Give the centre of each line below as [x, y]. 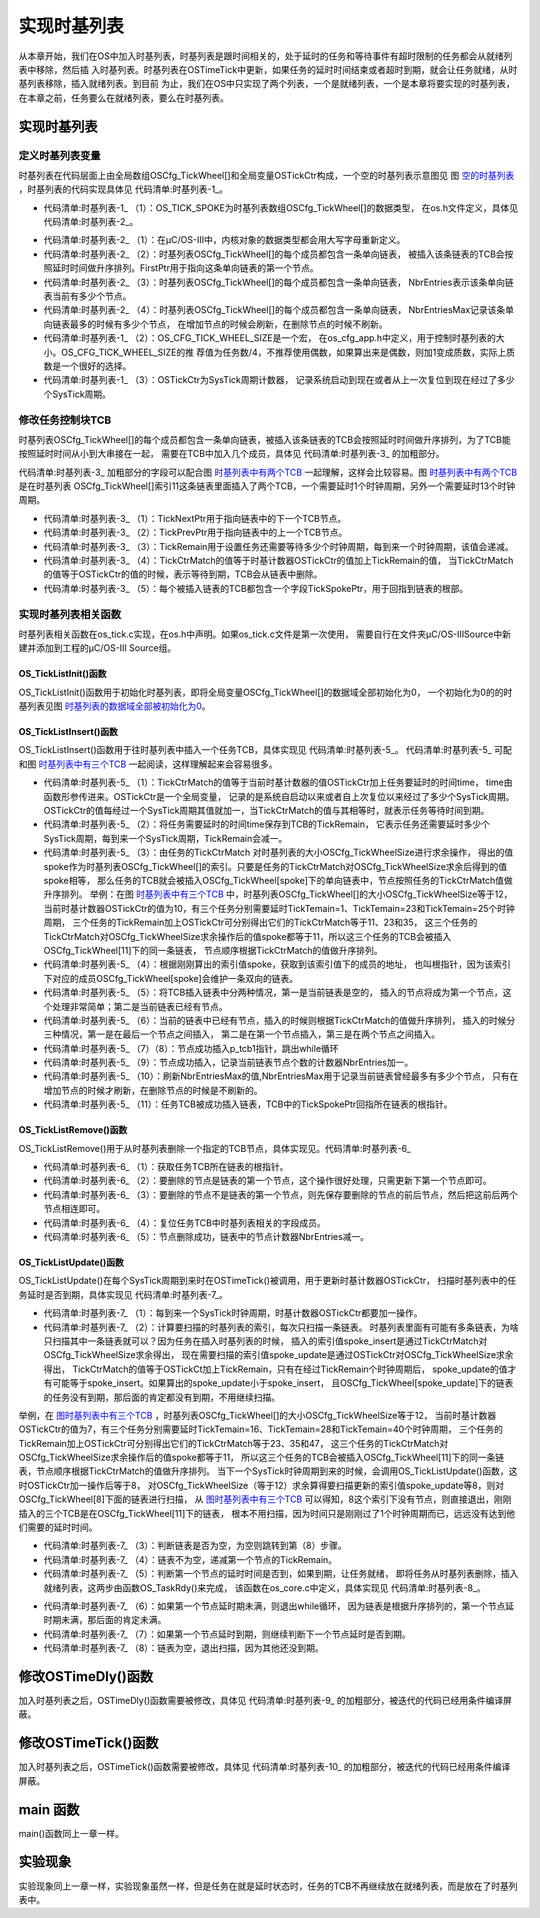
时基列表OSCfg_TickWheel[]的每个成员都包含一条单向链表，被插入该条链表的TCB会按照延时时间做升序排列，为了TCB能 [264, 439]
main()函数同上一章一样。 [71, 1833]
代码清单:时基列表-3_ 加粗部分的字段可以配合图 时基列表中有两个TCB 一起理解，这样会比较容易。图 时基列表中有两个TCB [268, 472]
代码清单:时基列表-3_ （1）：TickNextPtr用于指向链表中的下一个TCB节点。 [195, 518]
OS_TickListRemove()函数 [73, 1130]
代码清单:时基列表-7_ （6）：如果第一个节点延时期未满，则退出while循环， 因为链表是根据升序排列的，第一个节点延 [279, 1606]
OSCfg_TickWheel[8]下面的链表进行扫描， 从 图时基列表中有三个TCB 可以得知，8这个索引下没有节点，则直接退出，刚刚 [265, 1499]
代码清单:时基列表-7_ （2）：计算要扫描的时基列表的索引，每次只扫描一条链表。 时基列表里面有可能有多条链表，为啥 [281, 1327]
